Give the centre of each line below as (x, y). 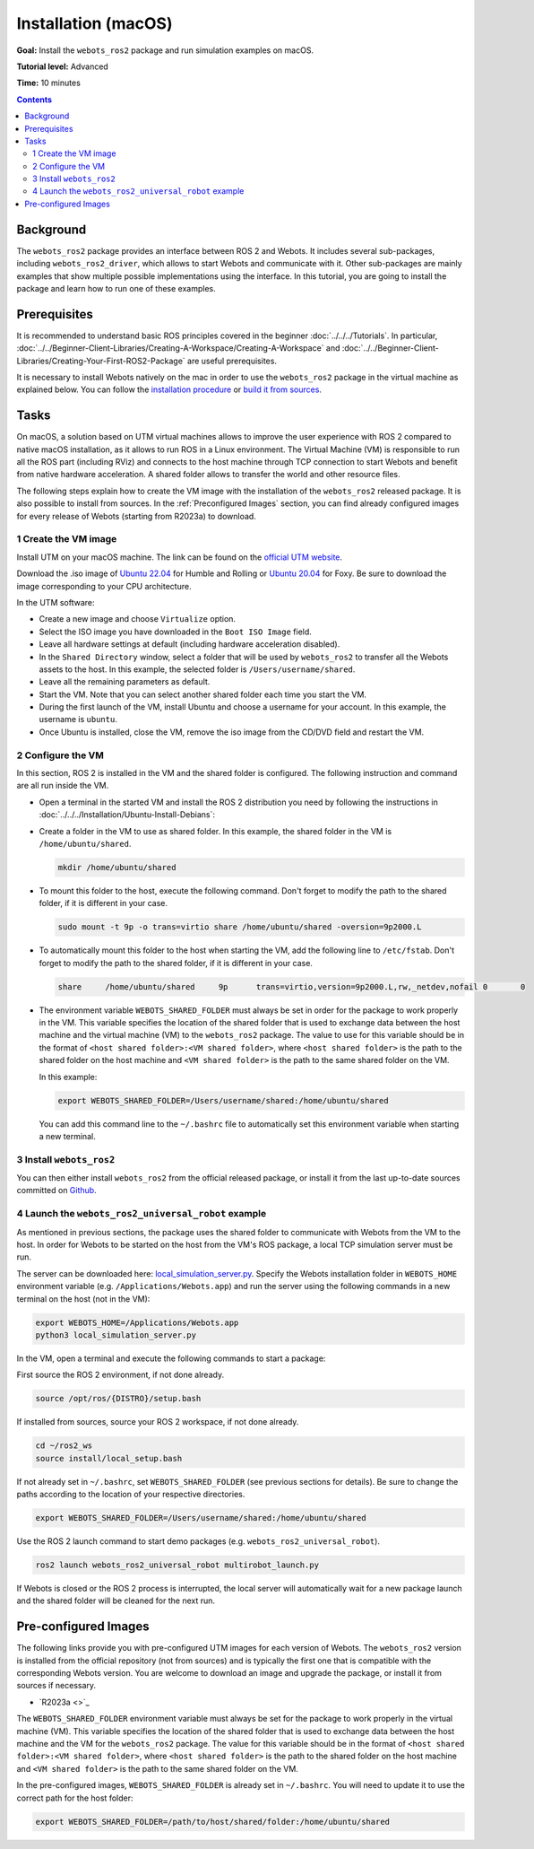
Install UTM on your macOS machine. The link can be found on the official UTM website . (180, 557)
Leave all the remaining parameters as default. (125, 682)
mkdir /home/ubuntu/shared (117, 867)
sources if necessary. (56, 1686)
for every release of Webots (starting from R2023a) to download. (137, 516)
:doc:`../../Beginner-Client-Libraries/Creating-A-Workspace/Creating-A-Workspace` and (178, 348)
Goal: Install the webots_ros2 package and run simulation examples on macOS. (165, 50)
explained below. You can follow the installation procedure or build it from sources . (169, 389)
